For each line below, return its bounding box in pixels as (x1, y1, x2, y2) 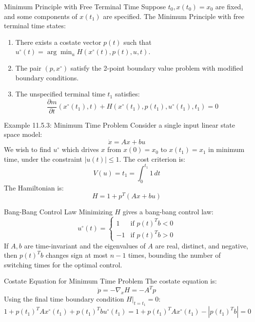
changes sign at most (45, 250, 108, 260)
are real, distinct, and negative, (155, 240, 248, 250)
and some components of (4, 11, 78, 21)
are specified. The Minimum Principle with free (103, 11, 244, 21)
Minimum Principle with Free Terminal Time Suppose (4, 1, 166, 11)
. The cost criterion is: (119, 153, 185, 164)
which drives (61, 144, 99, 154)
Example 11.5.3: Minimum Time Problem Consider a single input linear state (4, 119, 235, 130)
